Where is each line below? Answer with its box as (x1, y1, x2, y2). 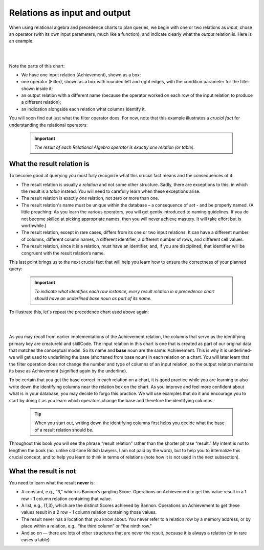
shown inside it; (21, 86, 53, 92)
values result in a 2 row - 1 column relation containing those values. (21, 509, 157, 515)
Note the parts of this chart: (9, 63, 65, 69)
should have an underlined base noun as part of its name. (34, 295, 152, 301)
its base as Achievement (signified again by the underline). (9, 368, 127, 374)
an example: (9, 38, 34, 44)
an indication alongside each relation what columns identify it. (21, 106, 146, 112)
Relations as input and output (9, 7, 131, 18)
